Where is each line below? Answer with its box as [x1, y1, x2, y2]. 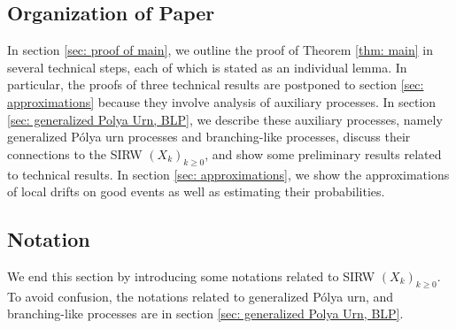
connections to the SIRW [7, 144, 143, 163]
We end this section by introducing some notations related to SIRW [7, 266, 375, 285]
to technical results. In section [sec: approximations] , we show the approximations [7, 164, 450, 183]
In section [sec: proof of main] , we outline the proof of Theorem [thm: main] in [7, 41, 433, 59]
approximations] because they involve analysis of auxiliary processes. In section [7, 92, 437, 111]
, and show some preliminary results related [205, 144, 442, 163]
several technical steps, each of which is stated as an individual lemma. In [7, 57, 407, 76]
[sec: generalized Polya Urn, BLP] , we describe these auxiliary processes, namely [7, 110, 443, 128]
